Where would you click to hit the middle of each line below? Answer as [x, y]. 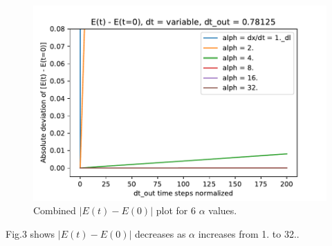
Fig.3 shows [30, 233]
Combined [55, 210]
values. [223, 210]
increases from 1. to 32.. [249, 233]
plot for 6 [176, 210]
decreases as [160, 233]
